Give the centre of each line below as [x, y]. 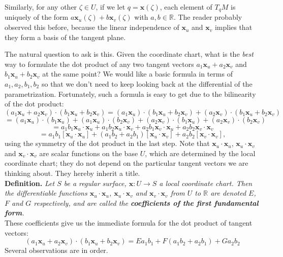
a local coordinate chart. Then [206, 183]
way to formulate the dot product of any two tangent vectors [99, 64]
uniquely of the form [37, 17]
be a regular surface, [95, 183]
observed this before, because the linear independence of [92, 27]
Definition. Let [30, 183]
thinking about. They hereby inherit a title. [72, 173]
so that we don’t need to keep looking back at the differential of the [147, 84]
